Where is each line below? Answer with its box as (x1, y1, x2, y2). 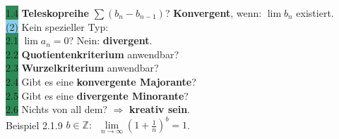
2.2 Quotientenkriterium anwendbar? (6, 46, 179, 61)
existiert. (296, 6, 334, 20)
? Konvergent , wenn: (165, 6, 262, 20)
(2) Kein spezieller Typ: (6, 19, 109, 34)
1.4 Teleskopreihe (6, 6, 89, 20)
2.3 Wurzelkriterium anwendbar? (6, 60, 159, 75)
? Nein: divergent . (69, 33, 153, 48)
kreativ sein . (129, 102, 191, 117)
